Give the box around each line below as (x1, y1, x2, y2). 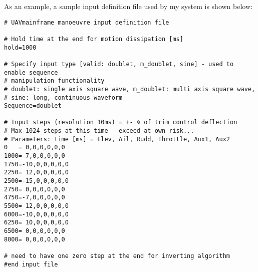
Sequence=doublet (4, 102, 62, 110)
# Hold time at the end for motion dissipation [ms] (4, 35, 183, 43)
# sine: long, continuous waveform (4, 94, 123, 101)
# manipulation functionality (4, 77, 105, 85)
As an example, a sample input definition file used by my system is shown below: (4, 1, 252, 11)
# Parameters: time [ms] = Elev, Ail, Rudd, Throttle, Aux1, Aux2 (4, 135, 230, 143)
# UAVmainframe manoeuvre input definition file (4, 19, 169, 26)
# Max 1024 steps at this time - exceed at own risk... (4, 127, 194, 135)
